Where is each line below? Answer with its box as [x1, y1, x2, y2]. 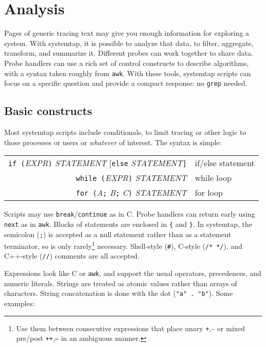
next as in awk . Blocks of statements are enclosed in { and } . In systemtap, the [4, 218, 252, 229]
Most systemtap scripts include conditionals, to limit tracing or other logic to [4, 127, 247, 137]
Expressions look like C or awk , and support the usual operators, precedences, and [4, 268, 261, 279]
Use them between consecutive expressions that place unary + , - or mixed [16, 322, 245, 333]
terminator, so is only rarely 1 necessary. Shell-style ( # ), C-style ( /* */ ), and [4, 239, 242, 251]
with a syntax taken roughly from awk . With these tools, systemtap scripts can [4, 67, 251, 78]
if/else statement [195, 157, 255, 169]
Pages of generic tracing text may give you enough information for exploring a [4, 28, 249, 38]
